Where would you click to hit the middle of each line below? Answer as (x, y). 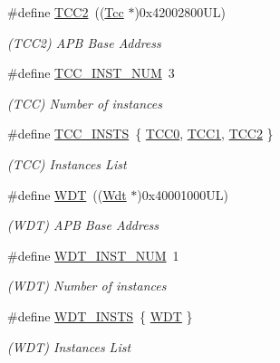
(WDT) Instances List (69, 346)
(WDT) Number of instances (87, 286)
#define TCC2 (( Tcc (66, 12)
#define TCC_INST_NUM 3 (91, 73)
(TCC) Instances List (67, 163)
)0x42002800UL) (180, 12)
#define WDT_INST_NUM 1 (93, 255)
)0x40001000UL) (183, 194)
